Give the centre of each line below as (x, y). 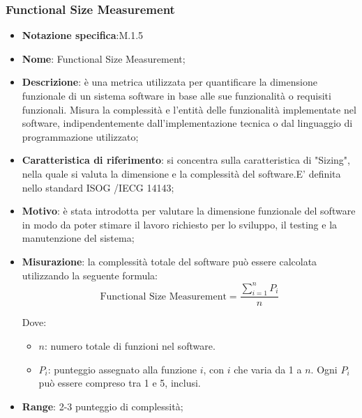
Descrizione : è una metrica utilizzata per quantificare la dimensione (169, 82)
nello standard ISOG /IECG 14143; (98, 187)
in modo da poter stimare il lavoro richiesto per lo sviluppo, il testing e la (180, 224)
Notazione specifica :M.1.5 (83, 35)
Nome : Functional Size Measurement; (104, 58)
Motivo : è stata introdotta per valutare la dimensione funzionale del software (189, 211)
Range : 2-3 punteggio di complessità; (103, 406)
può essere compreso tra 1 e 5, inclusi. (120, 383)
